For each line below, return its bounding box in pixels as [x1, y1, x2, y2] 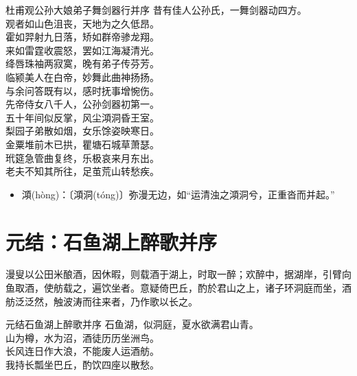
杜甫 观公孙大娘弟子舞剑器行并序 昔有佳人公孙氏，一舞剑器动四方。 [5, 3, 307, 16]
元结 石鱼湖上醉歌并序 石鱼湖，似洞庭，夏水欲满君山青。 [5, 317, 259, 331]
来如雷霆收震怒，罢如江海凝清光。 [5, 43, 159, 57]
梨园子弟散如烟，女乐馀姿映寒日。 [5, 124, 159, 138]
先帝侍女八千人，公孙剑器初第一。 [5, 97, 159, 111]
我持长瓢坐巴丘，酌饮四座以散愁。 [5, 357, 159, 371]
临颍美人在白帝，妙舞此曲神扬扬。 [5, 69, 159, 84]
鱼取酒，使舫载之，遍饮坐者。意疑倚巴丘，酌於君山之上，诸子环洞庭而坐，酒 [5, 281, 352, 295]
